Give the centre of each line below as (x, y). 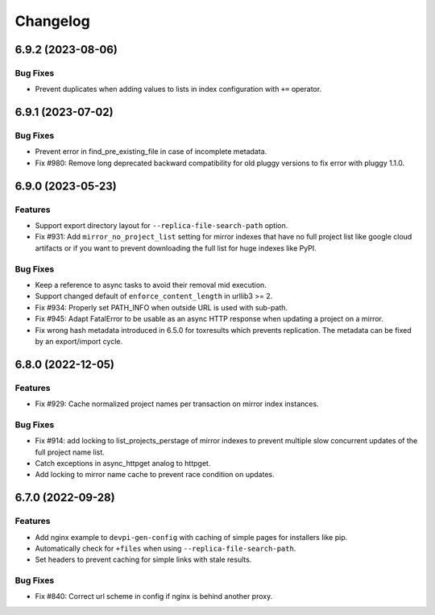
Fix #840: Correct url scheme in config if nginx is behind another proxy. (154, 596)
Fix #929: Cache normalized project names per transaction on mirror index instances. (177, 404)
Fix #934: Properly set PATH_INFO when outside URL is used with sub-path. (162, 307)
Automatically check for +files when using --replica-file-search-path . (166, 548)
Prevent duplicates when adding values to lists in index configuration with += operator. (178, 89)
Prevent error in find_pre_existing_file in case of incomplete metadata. (151, 152)
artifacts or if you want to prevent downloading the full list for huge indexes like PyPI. (176, 248)
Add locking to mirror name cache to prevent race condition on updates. (155, 475)
